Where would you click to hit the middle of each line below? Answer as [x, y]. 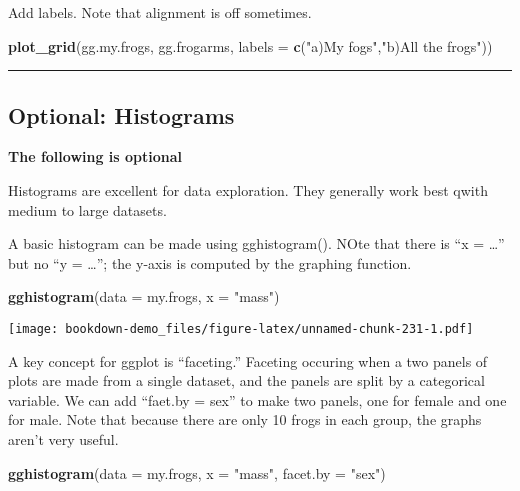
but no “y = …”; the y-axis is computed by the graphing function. [210, 262]
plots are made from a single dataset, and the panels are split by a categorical [246, 380]
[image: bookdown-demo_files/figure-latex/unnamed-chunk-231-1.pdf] [241, 328]
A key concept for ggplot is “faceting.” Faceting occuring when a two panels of [248, 360]
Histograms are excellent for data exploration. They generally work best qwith [248, 189]
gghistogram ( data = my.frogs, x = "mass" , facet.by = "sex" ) [197, 472]
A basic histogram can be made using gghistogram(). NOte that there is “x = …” [256, 243]
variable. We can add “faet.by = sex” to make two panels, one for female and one [257, 399]
